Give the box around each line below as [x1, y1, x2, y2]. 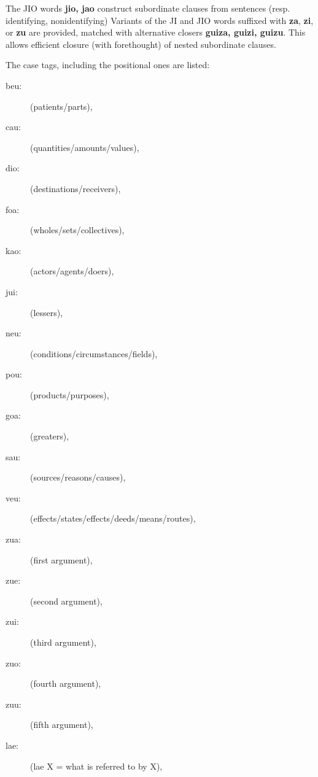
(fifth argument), [30, 718, 93, 731]
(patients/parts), [30, 99, 93, 112]
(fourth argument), [30, 677, 101, 690]
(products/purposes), [30, 388, 109, 401]
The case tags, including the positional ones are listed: [6, 58, 210, 71]
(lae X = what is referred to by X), [30, 759, 163, 772]
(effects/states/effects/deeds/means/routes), [30, 512, 196, 525]
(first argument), [30, 553, 93, 566]
